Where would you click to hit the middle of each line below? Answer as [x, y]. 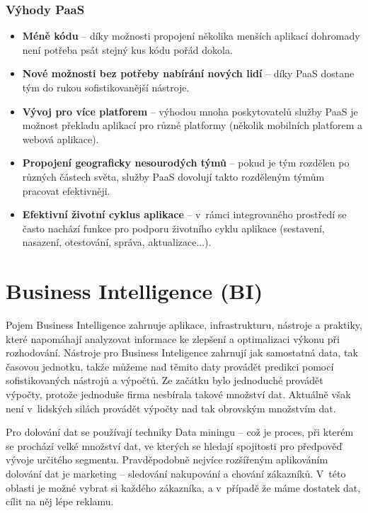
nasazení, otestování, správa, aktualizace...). [117, 242]
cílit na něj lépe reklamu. [60, 501]
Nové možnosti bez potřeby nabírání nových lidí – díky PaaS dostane [188, 73]
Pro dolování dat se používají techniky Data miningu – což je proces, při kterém [180, 432]
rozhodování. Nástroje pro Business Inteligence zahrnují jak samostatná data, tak [182, 353]
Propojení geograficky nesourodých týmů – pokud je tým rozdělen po [186, 163]
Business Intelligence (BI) [134, 291]
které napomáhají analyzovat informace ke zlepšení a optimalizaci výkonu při [173, 338]
